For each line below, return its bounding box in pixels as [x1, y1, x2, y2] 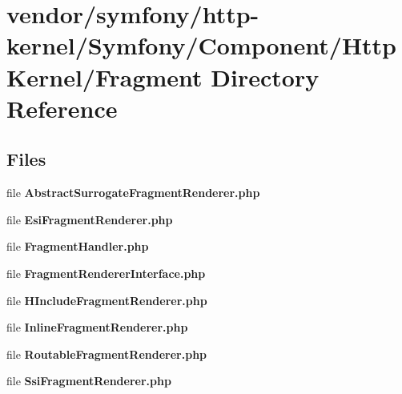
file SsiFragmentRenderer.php [6, 372, 171, 389]
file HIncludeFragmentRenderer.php [6, 291, 207, 308]
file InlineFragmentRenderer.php [6, 319, 188, 336]
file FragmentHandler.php [6, 238, 149, 255]
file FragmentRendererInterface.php [6, 264, 206, 281]
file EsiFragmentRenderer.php [6, 211, 173, 227]
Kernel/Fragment [6, 60, 203, 93]
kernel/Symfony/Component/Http [6, 29, 397, 62]
